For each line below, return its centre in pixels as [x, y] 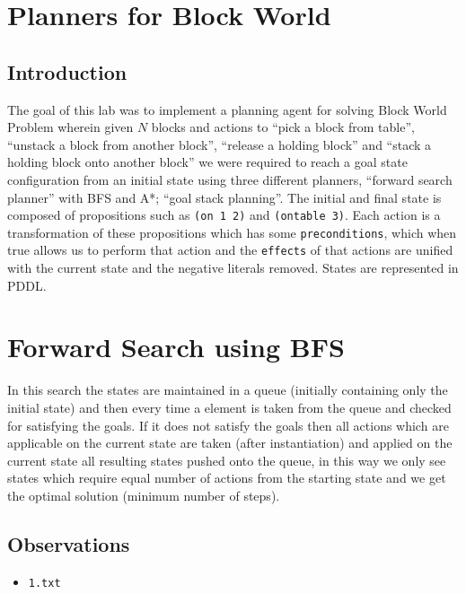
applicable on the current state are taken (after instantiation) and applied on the [230, 443]
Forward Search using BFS [176, 347]
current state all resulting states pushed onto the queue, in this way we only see [227, 460]
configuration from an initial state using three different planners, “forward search [230, 179]
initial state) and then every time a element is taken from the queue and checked [229, 408]
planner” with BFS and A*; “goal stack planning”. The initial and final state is [224, 197]
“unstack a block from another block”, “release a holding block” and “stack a [220, 144]
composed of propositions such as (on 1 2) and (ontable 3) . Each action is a [224, 215]
